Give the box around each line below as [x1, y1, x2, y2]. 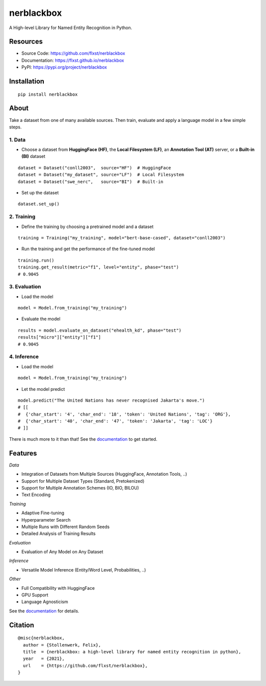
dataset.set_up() [18, 201, 60, 207]
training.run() [18, 257, 55, 263]
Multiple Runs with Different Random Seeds [21, 524, 110, 530]
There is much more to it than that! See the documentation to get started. [9, 436, 158, 442]
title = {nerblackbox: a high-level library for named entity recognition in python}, [23, 649, 241, 654]
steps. [9, 124, 22, 130]
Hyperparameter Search [21, 517, 71, 523]
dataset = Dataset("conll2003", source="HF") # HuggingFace [18, 165, 171, 170]
